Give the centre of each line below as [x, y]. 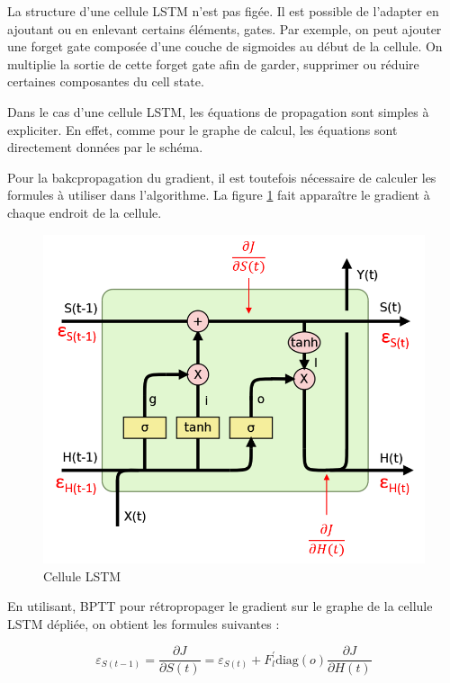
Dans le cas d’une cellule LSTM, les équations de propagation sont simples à [218, 111]
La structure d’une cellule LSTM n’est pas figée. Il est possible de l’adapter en [223, 11]
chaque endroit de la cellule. [85, 212]
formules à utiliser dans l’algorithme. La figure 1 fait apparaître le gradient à [219, 195]
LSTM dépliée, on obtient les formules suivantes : [144, 623]
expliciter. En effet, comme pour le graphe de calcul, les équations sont [202, 129]
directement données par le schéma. [105, 147]
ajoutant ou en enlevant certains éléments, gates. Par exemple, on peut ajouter [225, 28]
